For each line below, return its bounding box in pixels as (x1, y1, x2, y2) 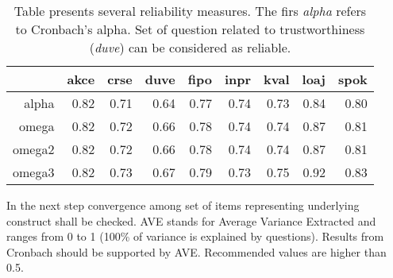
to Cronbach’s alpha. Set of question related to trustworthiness (15, 20, 365, 38)
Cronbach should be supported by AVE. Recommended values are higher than (6, 243, 387, 260)
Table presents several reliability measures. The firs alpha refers (13, 2, 367, 20)
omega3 (13, 163, 55, 181)
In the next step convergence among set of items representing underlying (6, 197, 360, 213)
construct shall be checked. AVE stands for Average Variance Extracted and (6, 212, 376, 229)
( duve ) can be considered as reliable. (89, 38, 291, 56)
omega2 (13, 140, 55, 158)
